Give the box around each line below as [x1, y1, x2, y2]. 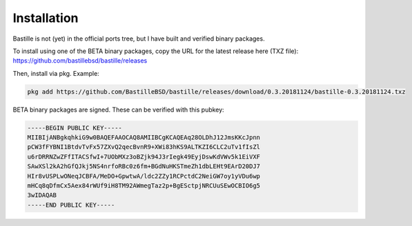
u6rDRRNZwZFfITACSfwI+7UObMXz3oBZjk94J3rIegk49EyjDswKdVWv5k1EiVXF [27, 152, 261, 161]
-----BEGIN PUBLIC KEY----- [27, 124, 122, 132]
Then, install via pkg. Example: [12, 69, 99, 77]
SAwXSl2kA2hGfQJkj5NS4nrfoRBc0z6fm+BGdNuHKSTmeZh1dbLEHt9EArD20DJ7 [27, 163, 261, 170]
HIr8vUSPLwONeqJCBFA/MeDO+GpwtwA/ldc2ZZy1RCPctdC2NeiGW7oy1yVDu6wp [27, 172, 261, 180]
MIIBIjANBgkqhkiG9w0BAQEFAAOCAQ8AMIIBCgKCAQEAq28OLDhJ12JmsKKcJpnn [27, 134, 261, 141]
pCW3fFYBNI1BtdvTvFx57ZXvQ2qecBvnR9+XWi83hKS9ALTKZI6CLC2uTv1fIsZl [27, 143, 261, 151]
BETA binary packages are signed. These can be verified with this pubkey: [12, 105, 224, 114]
